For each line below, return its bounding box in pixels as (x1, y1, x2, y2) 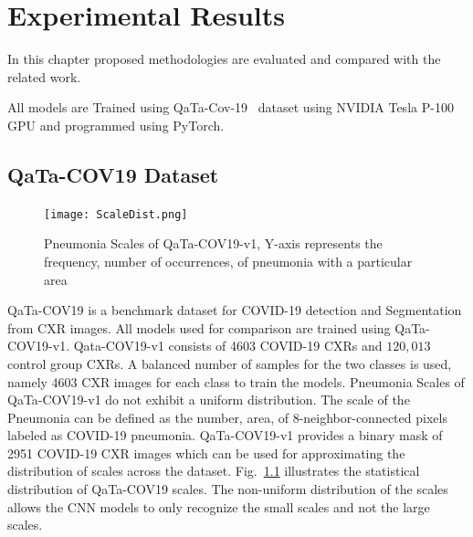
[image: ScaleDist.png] (44, 207, 188, 221)
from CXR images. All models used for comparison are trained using (7, 318, 391, 337)
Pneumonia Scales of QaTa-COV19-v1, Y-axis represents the (44, 234, 383, 253)
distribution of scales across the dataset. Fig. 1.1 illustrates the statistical (7, 461, 420, 480)
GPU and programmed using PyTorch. (7, 115, 225, 134)
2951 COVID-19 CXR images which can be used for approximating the (7, 443, 405, 462)
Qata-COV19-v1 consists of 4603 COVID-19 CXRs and (73, 336, 383, 355)
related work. (7, 67, 81, 86)
